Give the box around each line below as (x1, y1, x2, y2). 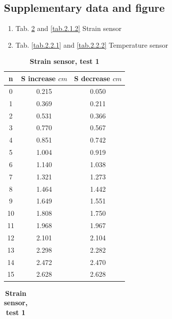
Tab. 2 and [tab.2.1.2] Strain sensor (15, 23, 122, 33)
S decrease (74, 73, 110, 83)
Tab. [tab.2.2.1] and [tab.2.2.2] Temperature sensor (15, 39, 168, 50)
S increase (21, 73, 56, 83)
